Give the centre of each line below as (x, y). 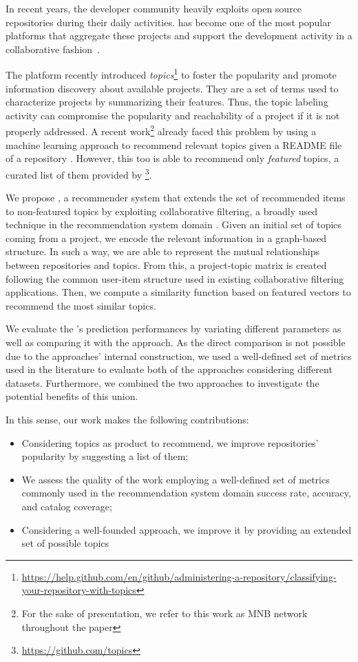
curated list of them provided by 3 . (79, 173)
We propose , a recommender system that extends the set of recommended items (176, 198)
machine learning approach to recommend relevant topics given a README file (174, 144)
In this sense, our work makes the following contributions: (127, 419)
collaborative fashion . (53, 49)
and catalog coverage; (67, 506)
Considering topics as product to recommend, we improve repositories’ (170, 442)
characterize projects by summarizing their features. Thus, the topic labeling (167, 102)
